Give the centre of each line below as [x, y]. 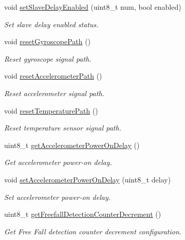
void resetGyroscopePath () [48, 41]
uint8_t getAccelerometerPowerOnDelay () [72, 145]
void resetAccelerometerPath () [53, 76]
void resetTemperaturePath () [51, 110]
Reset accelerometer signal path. [54, 93]
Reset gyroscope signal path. [48, 58]
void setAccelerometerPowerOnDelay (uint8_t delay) [88, 179]
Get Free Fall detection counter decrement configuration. [93, 231]
